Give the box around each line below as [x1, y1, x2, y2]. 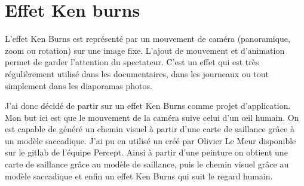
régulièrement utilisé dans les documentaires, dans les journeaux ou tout [5, 67, 269, 80]
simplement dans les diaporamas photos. [5, 79, 152, 92]
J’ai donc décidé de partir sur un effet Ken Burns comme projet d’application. [5, 99, 291, 112]
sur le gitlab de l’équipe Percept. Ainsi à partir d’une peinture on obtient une [5, 146, 288, 158]
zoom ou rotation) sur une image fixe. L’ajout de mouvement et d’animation [5, 44, 285, 56]
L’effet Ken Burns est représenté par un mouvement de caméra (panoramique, [5, 32, 290, 45]
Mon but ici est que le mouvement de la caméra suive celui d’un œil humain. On [5, 111, 299, 123]
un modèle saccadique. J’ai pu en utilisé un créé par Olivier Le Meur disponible [5, 134, 296, 147]
